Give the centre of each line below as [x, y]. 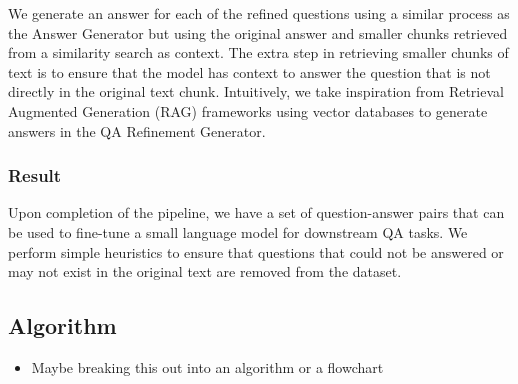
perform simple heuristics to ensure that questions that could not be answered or [256, 251]
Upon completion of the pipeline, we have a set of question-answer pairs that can [256, 212]
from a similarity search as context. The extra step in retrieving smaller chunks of [258, 52]
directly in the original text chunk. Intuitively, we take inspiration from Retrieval [256, 91]
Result [35, 175]
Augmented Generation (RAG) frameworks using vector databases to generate [248, 110]
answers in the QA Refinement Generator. [137, 130]
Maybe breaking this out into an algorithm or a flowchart [207, 366]
